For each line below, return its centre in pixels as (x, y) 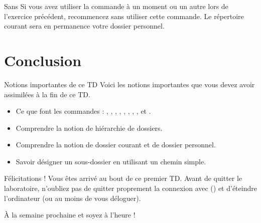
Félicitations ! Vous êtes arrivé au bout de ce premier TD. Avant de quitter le (123, 178)
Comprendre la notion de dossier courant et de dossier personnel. (116, 145)
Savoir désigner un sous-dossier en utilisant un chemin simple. (111, 161)
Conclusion (43, 60)
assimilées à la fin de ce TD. (47, 94)
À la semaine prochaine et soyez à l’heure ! (70, 215)
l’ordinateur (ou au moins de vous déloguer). (73, 198)
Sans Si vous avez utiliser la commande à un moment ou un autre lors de (116, 6)
